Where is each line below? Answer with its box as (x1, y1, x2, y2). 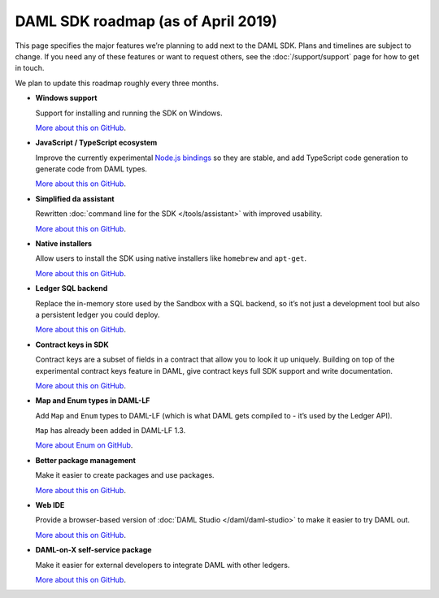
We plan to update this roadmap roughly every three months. (15, 78, 219, 88)
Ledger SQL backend (35, 284, 108, 293)
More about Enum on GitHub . (35, 440, 133, 450)
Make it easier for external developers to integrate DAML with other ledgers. (35, 560, 290, 570)
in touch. (15, 63, 45, 73)
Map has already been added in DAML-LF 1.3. (35, 426, 186, 435)
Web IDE (35, 500, 65, 510)
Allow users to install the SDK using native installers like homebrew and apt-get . (35, 253, 306, 263)
